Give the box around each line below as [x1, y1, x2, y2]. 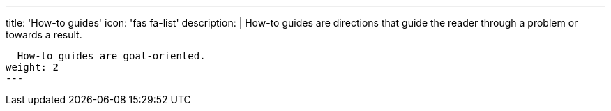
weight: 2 [6, 61, 59, 73]
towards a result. [6, 29, 82, 40]
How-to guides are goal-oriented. [17, 50, 206, 61]
